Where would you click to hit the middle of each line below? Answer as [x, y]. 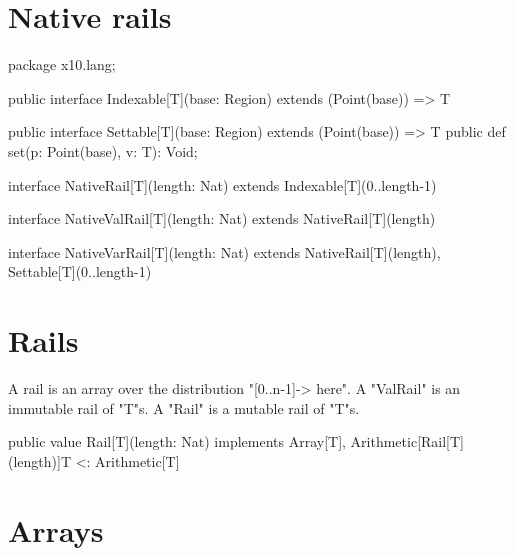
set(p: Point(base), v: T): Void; [103, 150]
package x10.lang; [62, 64]
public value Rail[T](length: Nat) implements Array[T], [177, 441]
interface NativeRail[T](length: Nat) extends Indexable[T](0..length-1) [222, 184]
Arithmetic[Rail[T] [407, 441]
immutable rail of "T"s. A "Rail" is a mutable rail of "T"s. [184, 407]
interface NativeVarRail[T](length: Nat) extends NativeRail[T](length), [224, 251]
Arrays [56, 529]
